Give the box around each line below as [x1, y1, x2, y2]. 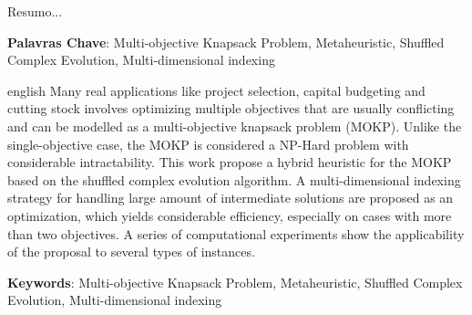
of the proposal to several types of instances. [7, 242, 255, 261]
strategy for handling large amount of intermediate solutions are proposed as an [7, 188, 454, 207]
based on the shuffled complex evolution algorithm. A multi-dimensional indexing [7, 170, 461, 189]
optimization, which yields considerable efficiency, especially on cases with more [7, 205, 452, 225]
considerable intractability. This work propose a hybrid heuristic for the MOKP [7, 152, 452, 172]
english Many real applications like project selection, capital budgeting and [7, 80, 426, 100]
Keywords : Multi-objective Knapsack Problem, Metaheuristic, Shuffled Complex [7, 272, 463, 291]
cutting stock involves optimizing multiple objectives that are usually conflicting [7, 99, 455, 118]
